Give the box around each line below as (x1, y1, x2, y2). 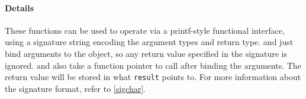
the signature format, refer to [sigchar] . (5, 82, 146, 94)
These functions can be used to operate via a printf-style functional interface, (5, 24, 285, 36)
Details (5, 1, 34, 14)
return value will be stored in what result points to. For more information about (5, 71, 301, 83)
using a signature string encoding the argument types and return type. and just (5, 36, 294, 48)
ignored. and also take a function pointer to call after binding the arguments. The (5, 59, 301, 71)
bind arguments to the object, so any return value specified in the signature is (5, 47, 287, 59)
